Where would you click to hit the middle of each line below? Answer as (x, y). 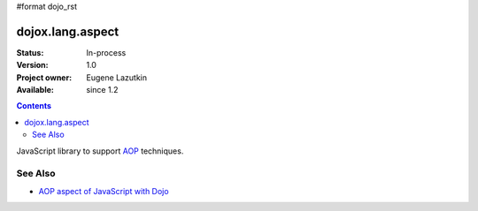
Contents (34, 106)
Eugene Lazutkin (117, 77)
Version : (32, 65)
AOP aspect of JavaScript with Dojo (104, 191)
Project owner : (44, 77)
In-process (106, 52)
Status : (30, 52)
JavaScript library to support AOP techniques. (100, 151)
